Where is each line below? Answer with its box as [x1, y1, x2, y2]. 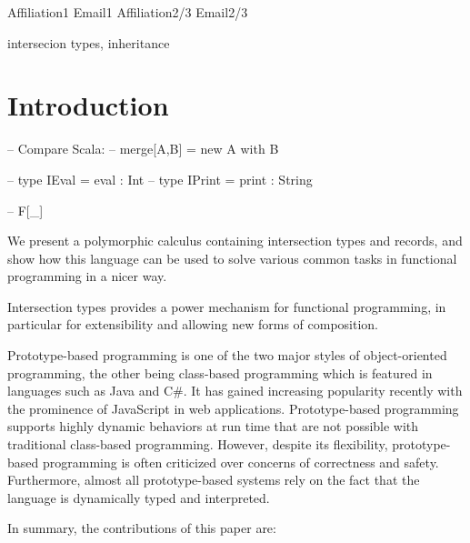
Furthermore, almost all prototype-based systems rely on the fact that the [7, 470, 420, 489]
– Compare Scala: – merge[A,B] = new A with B [7, 139, 279, 158]
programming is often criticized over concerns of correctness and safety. [42, 452, 439, 471]
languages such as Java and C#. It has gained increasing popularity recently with [7, 381, 463, 400]
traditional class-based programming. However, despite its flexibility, [7, 435, 388, 454]
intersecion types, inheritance [7, 33, 170, 52]
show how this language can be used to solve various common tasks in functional [7, 248, 457, 267]
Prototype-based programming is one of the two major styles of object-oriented [7, 346, 447, 365]
